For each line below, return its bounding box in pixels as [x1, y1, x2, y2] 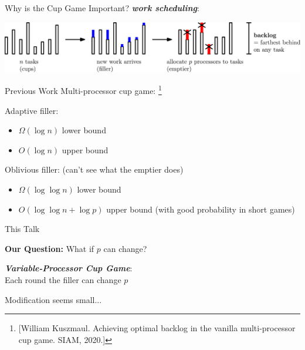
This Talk [5, 223, 40, 235]
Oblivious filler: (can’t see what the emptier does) [5, 163, 184, 176]
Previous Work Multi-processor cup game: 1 [5, 83, 162, 96]
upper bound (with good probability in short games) [106, 203, 295, 215]
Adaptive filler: [5, 104, 59, 116]
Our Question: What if [5, 242, 94, 254]
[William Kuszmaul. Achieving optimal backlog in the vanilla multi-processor [18, 322, 296, 334]
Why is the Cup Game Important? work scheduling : [5, 2, 199, 14]
